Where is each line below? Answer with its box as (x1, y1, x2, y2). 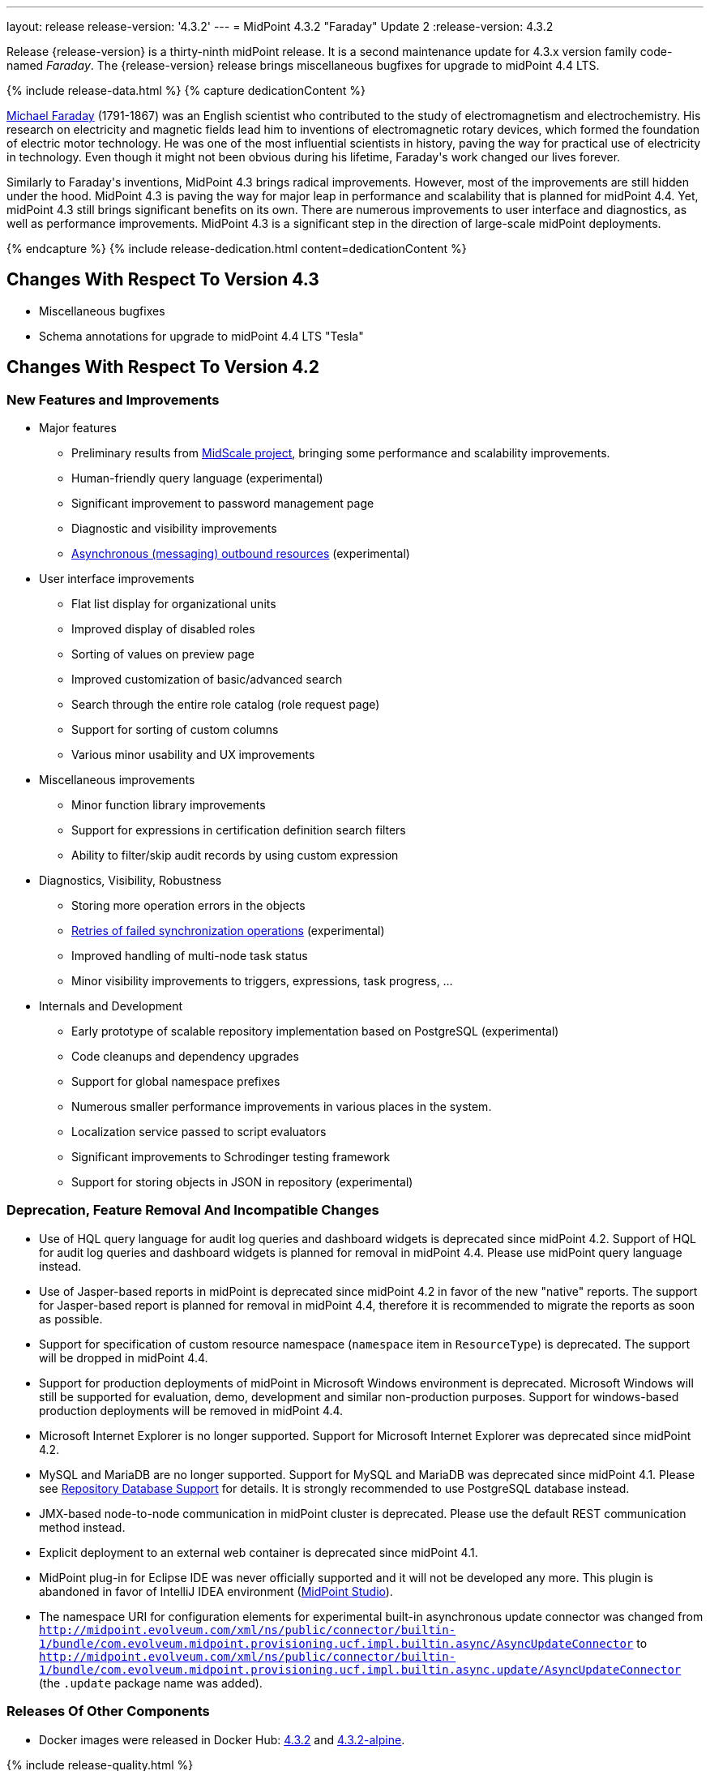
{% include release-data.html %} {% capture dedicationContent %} (6, 84, 366, 97)
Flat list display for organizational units (71, 597, 276, 611)
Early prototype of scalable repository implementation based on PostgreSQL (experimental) (71, 1024, 559, 1039)
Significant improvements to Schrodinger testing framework (71, 1150, 391, 1164)
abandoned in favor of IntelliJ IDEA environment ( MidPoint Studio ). (39, 1584, 393, 1598)
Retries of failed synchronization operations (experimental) (71, 924, 385, 938)
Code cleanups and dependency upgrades (71, 1049, 299, 1064)
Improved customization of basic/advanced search (71, 672, 343, 687)
